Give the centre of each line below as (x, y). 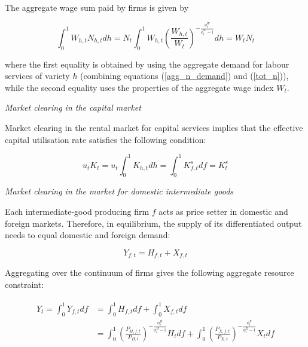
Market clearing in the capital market (73, 107)
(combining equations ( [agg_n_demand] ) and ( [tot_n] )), (185, 76)
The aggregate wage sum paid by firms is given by (97, 7)
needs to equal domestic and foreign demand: (88, 235)
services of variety (37, 76)
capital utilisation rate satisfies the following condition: (106, 139)
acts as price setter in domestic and (223, 211)
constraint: (25, 284)
